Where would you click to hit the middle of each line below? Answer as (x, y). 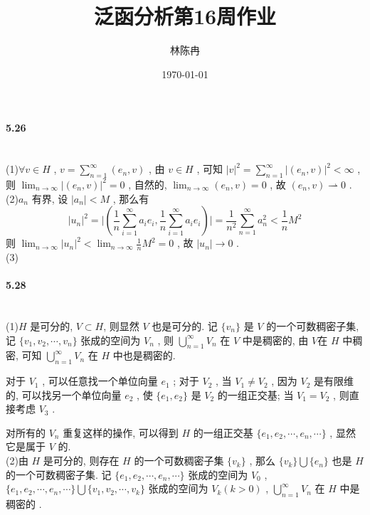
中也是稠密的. (144, 355)
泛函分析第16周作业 (185, 16)
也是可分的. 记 (185, 325)
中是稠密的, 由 (275, 340)
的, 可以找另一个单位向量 (64, 394)
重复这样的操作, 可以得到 (121, 432)
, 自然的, (148, 184)
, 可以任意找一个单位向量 (100, 381)
